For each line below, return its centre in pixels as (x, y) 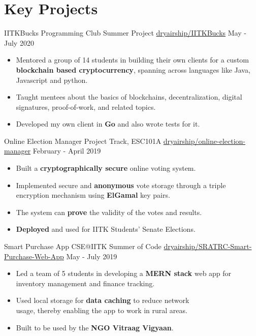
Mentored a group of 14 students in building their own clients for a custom (133, 60)
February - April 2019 (67, 151)
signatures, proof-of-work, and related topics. (86, 106)
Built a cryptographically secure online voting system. (106, 168)
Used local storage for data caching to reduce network (103, 300)
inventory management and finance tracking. (85, 283)
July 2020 (19, 42)
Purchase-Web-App (34, 256)
